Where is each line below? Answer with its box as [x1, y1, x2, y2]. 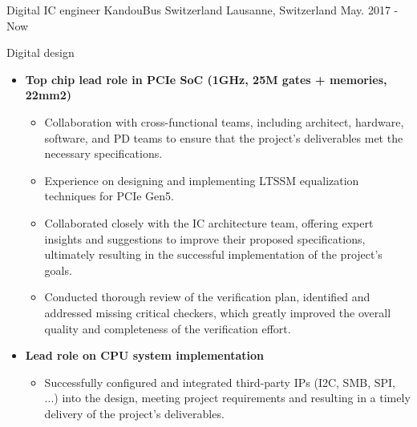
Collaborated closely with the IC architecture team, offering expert [44, 214, 374, 231]
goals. [44, 261, 72, 278]
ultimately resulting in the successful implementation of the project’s [44, 246, 383, 263]
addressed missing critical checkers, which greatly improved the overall [44, 304, 391, 320]
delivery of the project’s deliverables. [44, 405, 225, 421]
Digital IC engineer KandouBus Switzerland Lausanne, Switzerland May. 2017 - [6, 2, 399, 18]
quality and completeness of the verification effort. [44, 320, 291, 336]
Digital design [6, 44, 75, 61]
